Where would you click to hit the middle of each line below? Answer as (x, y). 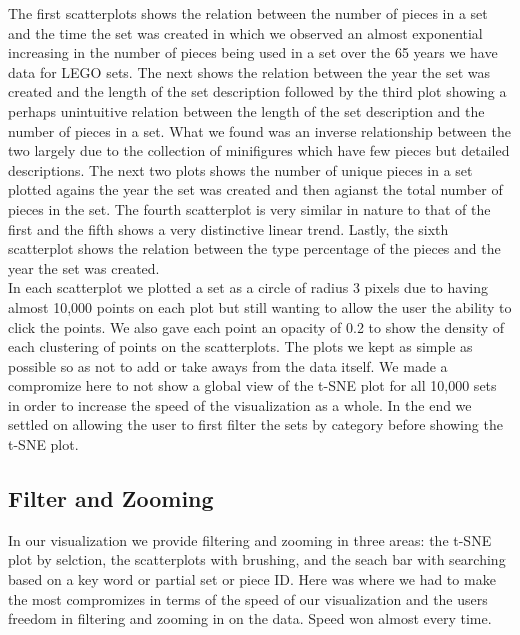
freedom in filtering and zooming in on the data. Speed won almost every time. (250, 618)
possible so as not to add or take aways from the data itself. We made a (228, 365)
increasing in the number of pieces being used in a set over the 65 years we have (253, 52)
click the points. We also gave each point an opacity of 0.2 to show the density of (256, 326)
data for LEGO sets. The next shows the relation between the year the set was (249, 71)
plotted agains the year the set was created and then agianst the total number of (255, 189)
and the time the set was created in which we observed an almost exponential (245, 32)
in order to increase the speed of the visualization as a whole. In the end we (240, 404)
